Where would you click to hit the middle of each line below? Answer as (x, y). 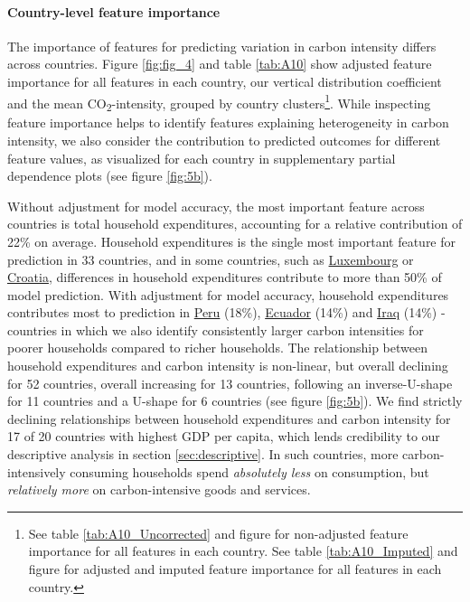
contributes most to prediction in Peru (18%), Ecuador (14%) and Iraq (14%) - (226, 312)
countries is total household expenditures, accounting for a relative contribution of (235, 224)
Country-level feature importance (114, 11)
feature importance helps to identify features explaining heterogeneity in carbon (228, 122)
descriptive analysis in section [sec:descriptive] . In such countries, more (203, 454)
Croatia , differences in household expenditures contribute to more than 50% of (225, 277)
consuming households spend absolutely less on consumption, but (249, 471)
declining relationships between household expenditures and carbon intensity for (229, 418)
